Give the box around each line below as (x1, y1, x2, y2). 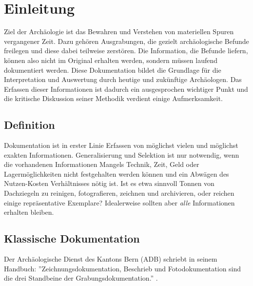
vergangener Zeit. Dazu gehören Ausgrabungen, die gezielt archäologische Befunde (4, 36, 249, 46)
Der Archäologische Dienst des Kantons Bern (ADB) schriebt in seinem (4, 254, 217, 264)
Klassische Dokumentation (4, 231, 140, 246)
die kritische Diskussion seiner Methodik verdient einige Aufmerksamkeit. (4, 93, 223, 103)
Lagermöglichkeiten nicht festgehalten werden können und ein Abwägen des (4, 168, 229, 179)
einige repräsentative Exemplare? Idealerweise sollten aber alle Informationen (4, 197, 235, 207)
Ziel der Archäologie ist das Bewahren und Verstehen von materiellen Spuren (4, 26, 234, 37)
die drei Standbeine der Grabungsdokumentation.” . (4, 273, 158, 283)
